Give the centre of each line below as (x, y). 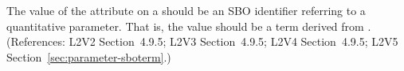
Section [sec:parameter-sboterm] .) (89, 56)
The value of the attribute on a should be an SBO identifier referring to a (186, 10)
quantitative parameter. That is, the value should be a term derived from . (189, 26)
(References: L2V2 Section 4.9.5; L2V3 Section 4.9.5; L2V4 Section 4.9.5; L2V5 (202, 41)
